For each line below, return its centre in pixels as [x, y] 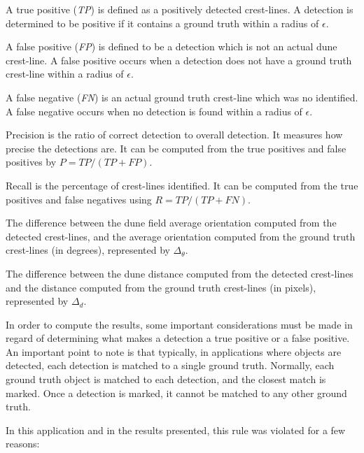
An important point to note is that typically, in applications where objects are [174, 351]
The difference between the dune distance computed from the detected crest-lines [180, 273]
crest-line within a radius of [65, 74]
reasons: [23, 444]
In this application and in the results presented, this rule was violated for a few [176, 430]
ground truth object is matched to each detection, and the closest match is [166, 379]
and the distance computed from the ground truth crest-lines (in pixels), [161, 287]
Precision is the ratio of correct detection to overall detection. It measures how [174, 135]
